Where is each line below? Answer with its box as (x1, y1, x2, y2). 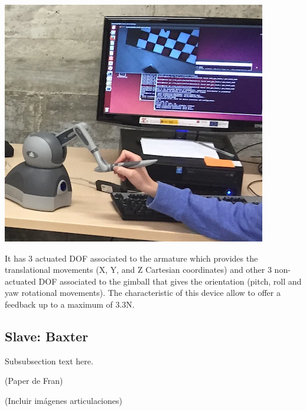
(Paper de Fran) (5, 374, 63, 387)
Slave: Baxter (5, 327, 89, 345)
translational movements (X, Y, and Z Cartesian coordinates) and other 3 (5, 263, 272, 276)
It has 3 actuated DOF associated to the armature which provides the (5, 252, 258, 264)
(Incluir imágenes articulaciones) (5, 394, 122, 406)
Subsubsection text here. (5, 354, 93, 367)
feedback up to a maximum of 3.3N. (5, 298, 135, 310)
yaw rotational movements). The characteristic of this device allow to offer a (5, 286, 281, 299)
